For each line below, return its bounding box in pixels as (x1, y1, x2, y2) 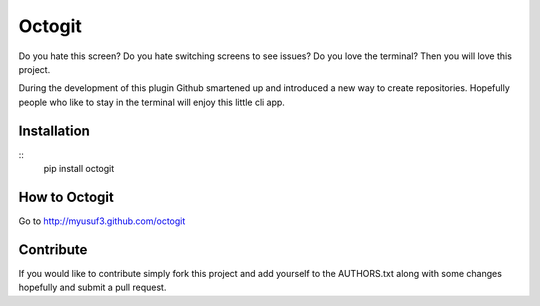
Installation (18, 122, 90, 139)
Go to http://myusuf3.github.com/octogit (18, 215, 186, 227)
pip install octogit (43, 163, 115, 175)
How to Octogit (18, 188, 114, 205)
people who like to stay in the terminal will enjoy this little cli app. (18, 96, 285, 108)
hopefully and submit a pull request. (18, 281, 167, 294)
